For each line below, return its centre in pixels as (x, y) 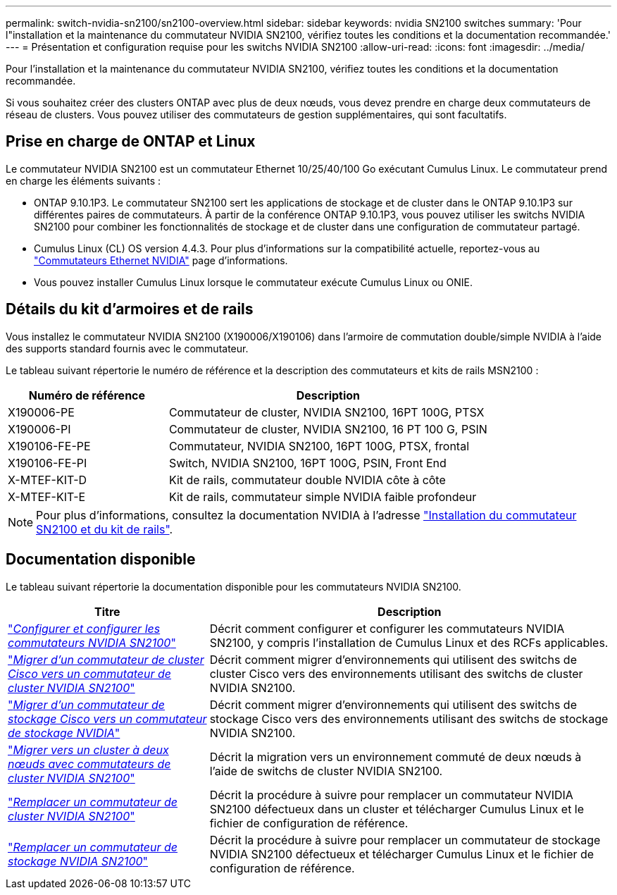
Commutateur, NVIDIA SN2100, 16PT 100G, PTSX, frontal (319, 446)
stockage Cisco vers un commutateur (107, 718)
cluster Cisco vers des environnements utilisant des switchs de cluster (396, 673)
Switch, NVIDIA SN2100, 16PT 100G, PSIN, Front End (307, 463)
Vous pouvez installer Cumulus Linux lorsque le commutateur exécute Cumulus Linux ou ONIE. (253, 282)
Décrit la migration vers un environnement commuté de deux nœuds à (395, 757)
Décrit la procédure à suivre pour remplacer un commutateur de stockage (405, 840)
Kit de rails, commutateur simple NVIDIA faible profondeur (323, 496)
